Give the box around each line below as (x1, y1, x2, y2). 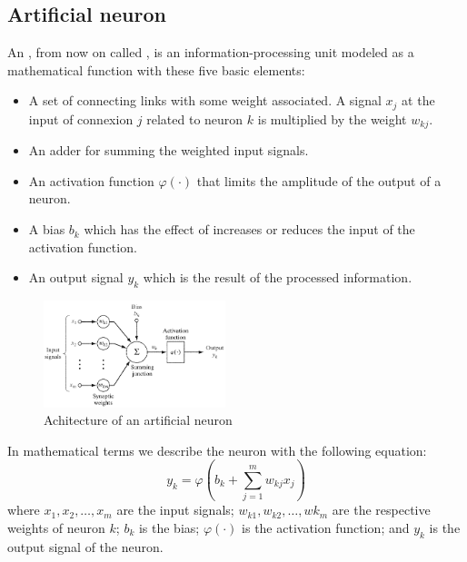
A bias (28, 220, 65, 239)
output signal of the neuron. (7, 537, 164, 556)
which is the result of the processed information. (143, 268, 412, 287)
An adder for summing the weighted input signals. (28, 141, 309, 160)
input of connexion (28, 109, 134, 128)
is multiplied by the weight (257, 109, 407, 128)
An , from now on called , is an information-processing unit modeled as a (7, 43, 414, 62)
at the (402, 91, 435, 110)
